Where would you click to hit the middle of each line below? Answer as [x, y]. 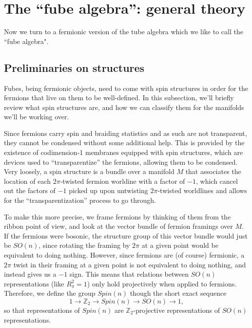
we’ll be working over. [37, 117]
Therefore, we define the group [50, 293]
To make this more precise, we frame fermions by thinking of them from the [117, 216]
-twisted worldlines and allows [202, 190]
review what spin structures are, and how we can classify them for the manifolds [124, 107]
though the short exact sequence [178, 293]
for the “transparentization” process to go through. [80, 200]
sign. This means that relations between [129, 274]
